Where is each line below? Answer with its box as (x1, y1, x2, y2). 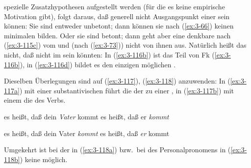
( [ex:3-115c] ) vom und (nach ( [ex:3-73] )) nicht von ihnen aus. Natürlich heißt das (4, 40, 247, 50)
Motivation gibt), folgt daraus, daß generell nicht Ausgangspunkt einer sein (4, 11, 230, 21)
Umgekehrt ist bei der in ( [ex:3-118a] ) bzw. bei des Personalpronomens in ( (4, 144, 231, 155)
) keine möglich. (20, 154, 68, 164)
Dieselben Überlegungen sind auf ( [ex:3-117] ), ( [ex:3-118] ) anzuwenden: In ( (4, 76, 230, 86)
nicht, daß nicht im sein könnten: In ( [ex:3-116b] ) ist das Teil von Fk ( (4, 49, 215, 59)
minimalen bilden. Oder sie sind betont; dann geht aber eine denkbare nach (4, 30, 231, 40)
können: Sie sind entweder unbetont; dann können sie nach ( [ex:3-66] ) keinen (4, 21, 234, 31)
